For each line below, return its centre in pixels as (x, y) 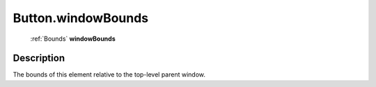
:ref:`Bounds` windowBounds (73, 39)
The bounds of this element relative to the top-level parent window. (109, 75)
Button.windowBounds (81, 18)
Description (39, 58)
